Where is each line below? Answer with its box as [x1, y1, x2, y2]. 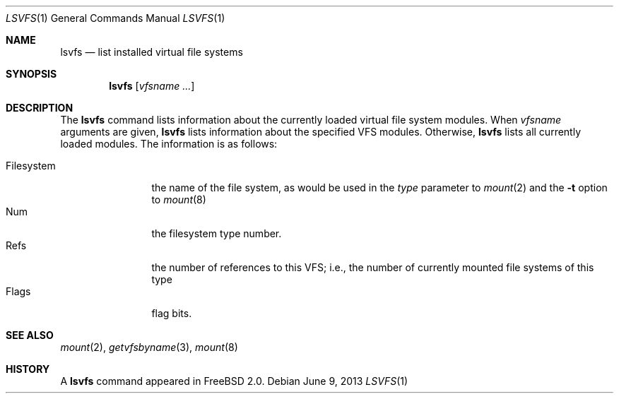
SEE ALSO [6, 329, 54, 341]
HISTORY [6, 363, 50, 375]
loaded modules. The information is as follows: [60, 138, 278, 150]
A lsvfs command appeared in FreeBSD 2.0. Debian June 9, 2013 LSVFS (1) [60, 375, 408, 387]
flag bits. [151, 307, 192, 319]
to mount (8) [151, 193, 206, 206]
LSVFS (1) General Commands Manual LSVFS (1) [6, 12, 225, 24]
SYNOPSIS [6, 68, 57, 80]
